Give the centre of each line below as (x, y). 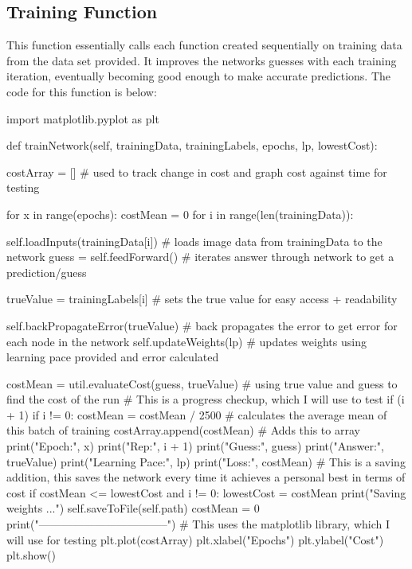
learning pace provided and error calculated (113, 357)
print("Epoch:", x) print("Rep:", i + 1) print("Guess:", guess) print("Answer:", (195, 446)
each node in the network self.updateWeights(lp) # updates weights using (186, 341)
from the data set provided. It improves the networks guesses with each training (202, 60)
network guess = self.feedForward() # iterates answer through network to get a (200, 257)
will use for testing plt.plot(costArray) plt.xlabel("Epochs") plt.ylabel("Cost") (195, 539)
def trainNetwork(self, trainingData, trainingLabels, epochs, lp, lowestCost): (192, 145)
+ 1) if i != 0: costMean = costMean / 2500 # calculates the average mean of (197, 414)
